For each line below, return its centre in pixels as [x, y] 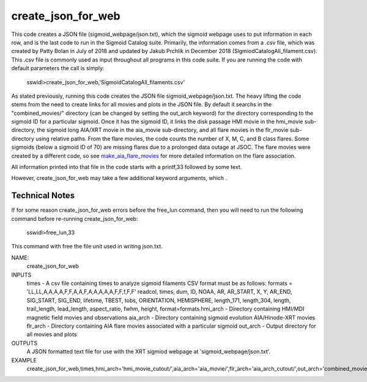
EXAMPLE [24, 360]
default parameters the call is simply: [58, 68]
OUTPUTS [24, 343]
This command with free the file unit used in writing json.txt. [87, 247]
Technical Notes [43, 196]
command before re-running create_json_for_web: [75, 218]
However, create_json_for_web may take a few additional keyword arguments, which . [119, 178]
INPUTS [21, 275]
